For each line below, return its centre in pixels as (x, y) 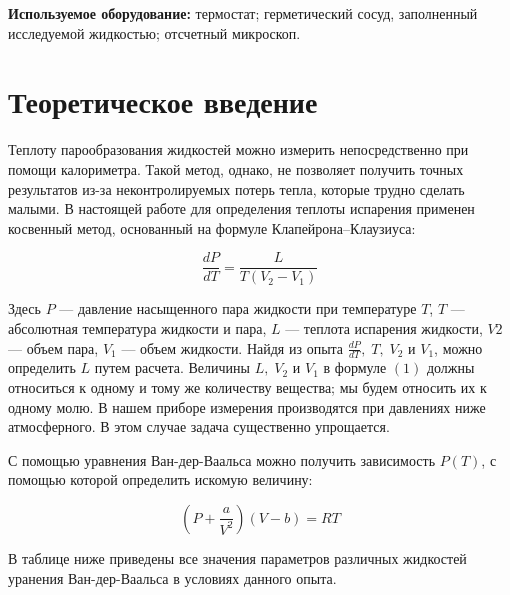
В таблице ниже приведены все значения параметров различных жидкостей (237, 557)
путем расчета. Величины (172, 367)
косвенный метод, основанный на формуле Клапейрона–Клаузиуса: (212, 227)
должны (450, 367)
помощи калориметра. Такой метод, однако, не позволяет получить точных (236, 168)
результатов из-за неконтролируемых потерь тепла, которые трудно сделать (236, 188)
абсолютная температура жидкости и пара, (137, 327)
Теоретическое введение (163, 101)
